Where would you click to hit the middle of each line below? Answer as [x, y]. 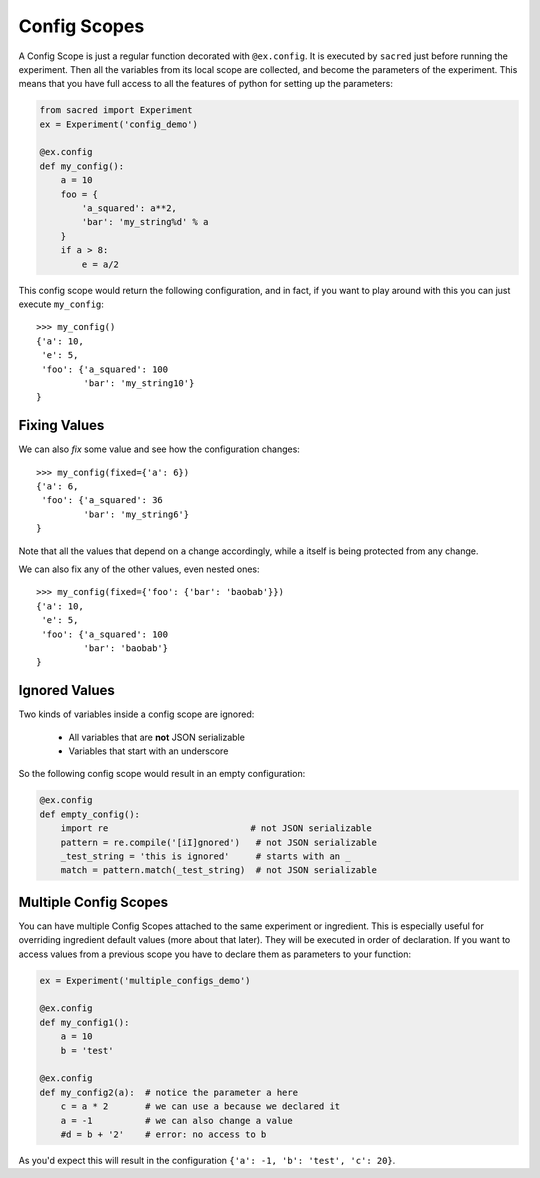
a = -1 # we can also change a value [177, 1120]
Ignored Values [66, 690]
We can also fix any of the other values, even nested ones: [139, 569]
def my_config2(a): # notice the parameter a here [169, 1092]
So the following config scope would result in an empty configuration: [162, 774]
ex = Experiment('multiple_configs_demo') [145, 980]
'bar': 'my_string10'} [139, 383]
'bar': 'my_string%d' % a [145, 222]
